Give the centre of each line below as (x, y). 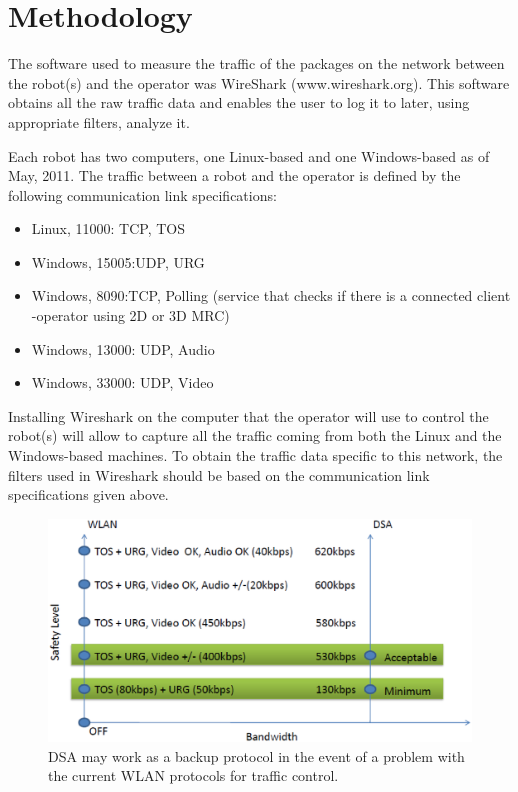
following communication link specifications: (142, 194)
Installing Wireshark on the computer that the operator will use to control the (248, 415)
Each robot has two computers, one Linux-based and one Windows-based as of (249, 155)
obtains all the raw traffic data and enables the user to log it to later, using (239, 102)
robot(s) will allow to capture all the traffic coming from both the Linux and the (255, 435)
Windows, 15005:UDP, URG (118, 261)
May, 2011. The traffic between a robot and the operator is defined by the (234, 175)
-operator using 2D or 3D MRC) (130, 315)
